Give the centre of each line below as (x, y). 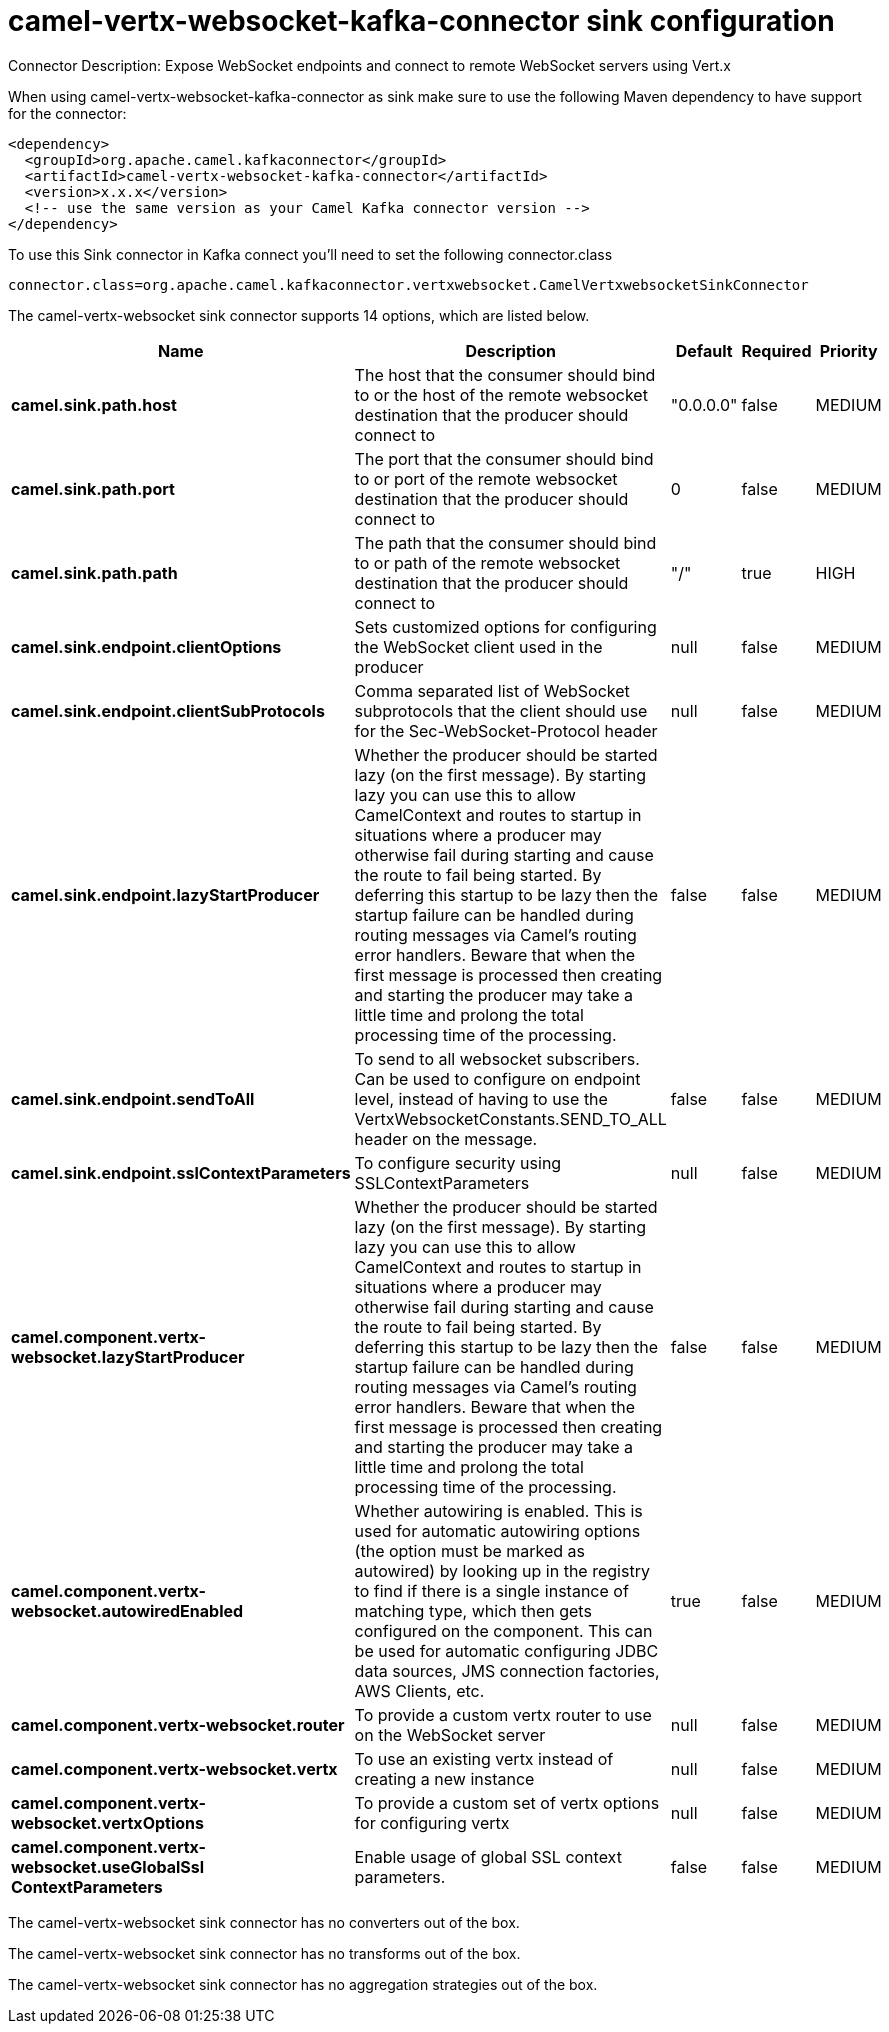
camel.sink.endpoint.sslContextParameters (181, 1172)
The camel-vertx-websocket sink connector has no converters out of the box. (264, 1922)
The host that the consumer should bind (505, 374)
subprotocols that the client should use (501, 710)
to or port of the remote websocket (486, 478)
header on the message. (446, 1138)
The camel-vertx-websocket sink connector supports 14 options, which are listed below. (299, 315)
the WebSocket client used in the (478, 646)
